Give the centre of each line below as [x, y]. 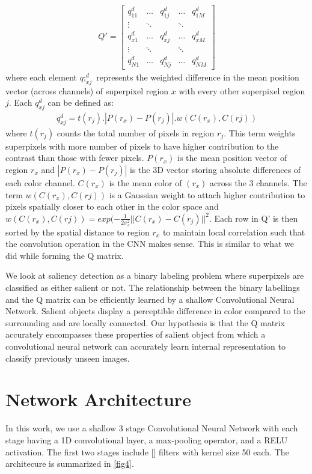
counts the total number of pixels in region [136, 132]
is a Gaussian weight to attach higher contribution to [207, 194]
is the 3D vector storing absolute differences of [216, 170]
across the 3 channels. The [258, 183]
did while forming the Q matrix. [65, 255]
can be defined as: [81, 102]
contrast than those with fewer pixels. [75, 158]
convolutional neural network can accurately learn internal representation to [145, 346]
